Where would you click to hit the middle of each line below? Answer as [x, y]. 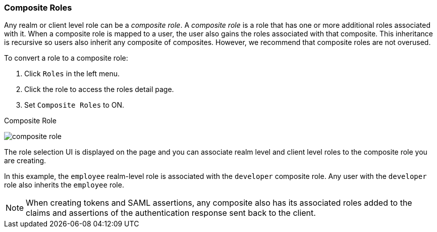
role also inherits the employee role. [64, 185]
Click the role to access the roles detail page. [99, 89]
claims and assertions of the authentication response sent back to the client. [171, 213]
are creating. [25, 161]
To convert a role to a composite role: [66, 58]
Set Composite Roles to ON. [74, 105]
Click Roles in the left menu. [72, 74]
